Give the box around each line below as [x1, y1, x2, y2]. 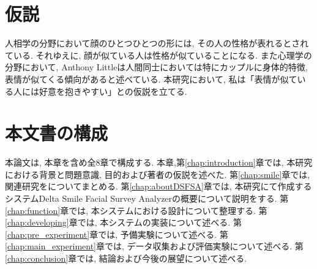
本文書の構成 [5, 120, 108, 146]
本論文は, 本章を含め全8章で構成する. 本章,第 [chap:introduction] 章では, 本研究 [5, 156, 313, 169]
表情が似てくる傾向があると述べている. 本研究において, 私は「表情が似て [5, 72, 297, 85]
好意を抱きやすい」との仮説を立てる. [39, 84, 187, 97]
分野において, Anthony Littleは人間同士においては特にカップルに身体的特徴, [5, 61, 308, 73]
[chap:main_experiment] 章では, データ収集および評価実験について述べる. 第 [5, 240, 304, 252]
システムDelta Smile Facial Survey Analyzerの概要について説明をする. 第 [5, 192, 289, 204]
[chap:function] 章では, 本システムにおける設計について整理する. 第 [5, 204, 267, 216]
